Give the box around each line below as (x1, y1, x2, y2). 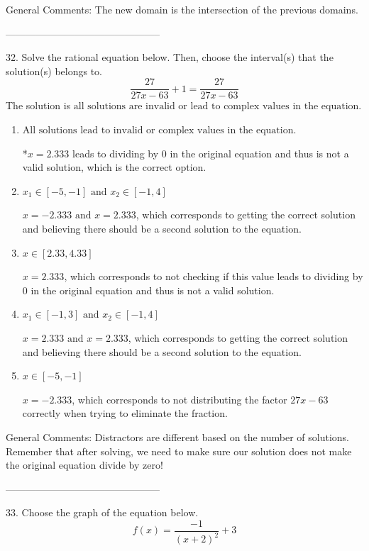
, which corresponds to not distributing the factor (72, 391, 287, 406)
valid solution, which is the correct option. (22, 160, 206, 174)
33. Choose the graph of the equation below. (6, 505, 199, 520)
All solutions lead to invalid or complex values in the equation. (22, 126, 297, 136)
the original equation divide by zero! (6, 457, 163, 472)
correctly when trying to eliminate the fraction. (22, 406, 228, 421)
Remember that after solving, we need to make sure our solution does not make (6, 443, 352, 458)
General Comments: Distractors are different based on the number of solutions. (6, 429, 349, 444)
